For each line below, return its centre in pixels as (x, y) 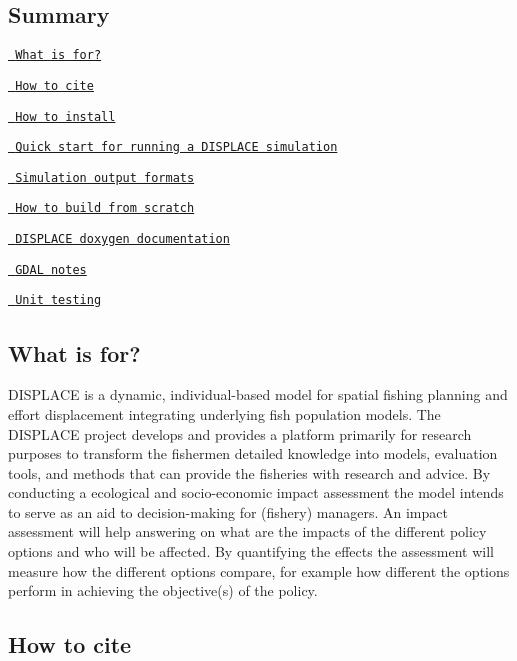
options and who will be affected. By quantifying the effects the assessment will (251, 551)
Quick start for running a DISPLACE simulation (176, 147)
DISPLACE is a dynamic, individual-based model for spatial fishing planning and (258, 394)
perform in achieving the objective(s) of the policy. (163, 590)
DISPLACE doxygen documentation (122, 239)
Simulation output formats (105, 177)
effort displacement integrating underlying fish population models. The (224, 413)
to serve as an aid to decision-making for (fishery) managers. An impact (228, 511)
